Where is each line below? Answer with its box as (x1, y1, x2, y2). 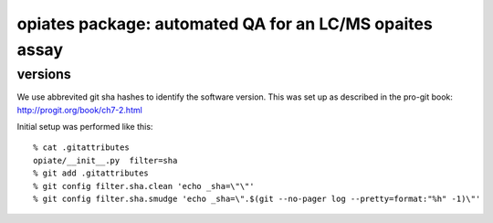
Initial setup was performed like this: (16, 121, 153, 132)
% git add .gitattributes (33, 168, 150, 178)
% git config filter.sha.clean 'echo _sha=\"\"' (33, 181, 255, 191)
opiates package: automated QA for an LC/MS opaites (16, 14, 433, 34)
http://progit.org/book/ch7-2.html (16, 104, 143, 115)
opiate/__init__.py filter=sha (33, 155, 178, 165)
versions (16, 66, 72, 82)
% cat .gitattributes (33, 143, 130, 153)
